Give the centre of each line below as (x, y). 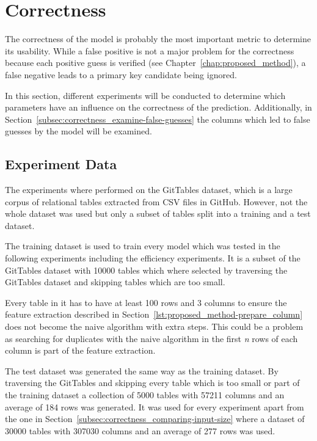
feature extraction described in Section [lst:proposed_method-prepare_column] (154, 314)
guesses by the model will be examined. (78, 131)
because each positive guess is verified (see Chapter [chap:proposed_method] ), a (155, 63)
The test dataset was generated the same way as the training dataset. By (142, 370)
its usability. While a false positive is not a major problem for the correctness (150, 50)
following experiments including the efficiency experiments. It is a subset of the (153, 258)
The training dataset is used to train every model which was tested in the (143, 246)
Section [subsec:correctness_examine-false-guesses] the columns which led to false (158, 119)
